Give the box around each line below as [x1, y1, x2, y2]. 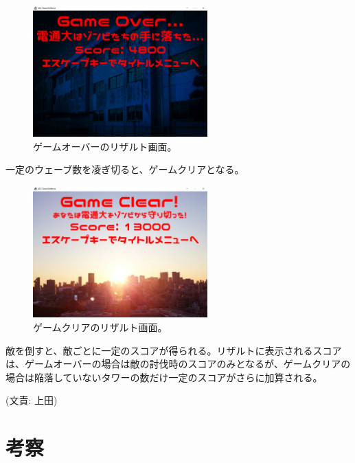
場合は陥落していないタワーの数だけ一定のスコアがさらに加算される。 [5, 370, 323, 384]
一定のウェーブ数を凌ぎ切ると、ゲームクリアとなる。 [5, 162, 244, 177]
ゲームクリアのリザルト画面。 [33, 319, 168, 334]
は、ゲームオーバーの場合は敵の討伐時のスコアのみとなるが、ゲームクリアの [5, 357, 351, 371]
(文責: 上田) [5, 393, 58, 407]
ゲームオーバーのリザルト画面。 [33, 139, 177, 153]
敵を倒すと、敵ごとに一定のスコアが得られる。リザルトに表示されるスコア [5, 343, 342, 357]
